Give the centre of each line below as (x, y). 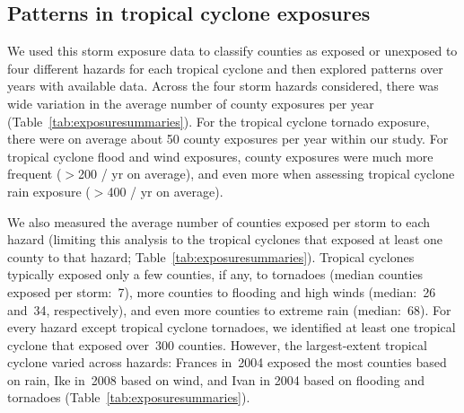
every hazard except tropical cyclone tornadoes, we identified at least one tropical (232, 327)
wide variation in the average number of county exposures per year (191, 103)
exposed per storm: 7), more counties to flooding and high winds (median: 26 (222, 291)
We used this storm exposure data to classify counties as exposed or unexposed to (232, 51)
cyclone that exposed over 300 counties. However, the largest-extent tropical (217, 344)
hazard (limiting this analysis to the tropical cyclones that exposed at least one (225, 239)
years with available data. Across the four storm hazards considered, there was (223, 86)
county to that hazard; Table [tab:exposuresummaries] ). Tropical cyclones (211, 256)
